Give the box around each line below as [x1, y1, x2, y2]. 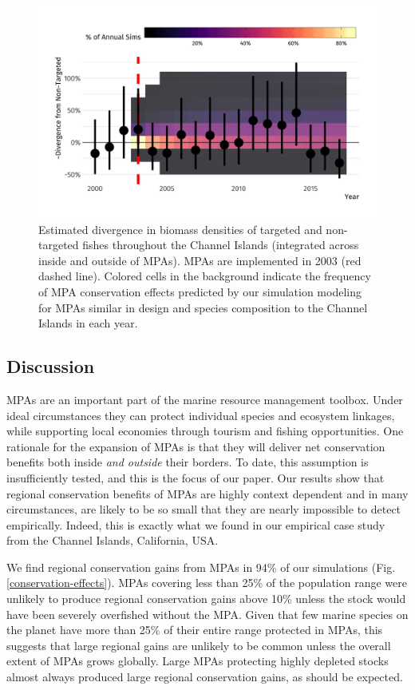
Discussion [6, 354, 95, 379]
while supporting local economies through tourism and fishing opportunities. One [6, 422, 404, 439]
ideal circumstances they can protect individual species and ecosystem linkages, [6, 406, 395, 423]
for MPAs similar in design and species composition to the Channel [38, 299, 368, 315]
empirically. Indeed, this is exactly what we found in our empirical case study [6, 516, 385, 533]
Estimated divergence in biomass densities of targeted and [38, 220, 322, 237]
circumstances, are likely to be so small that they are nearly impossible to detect [6, 501, 401, 517]
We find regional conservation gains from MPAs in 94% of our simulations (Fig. [6, 558, 396, 575]
